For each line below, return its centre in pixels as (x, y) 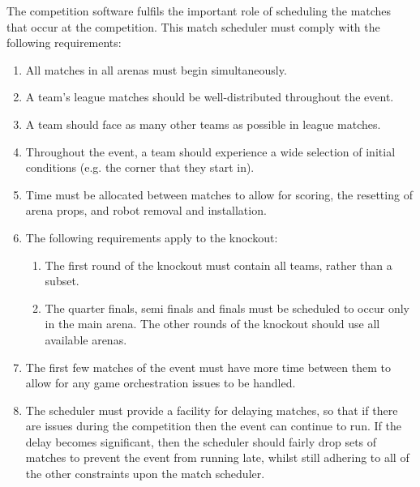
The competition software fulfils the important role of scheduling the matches (199, 11)
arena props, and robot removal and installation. (146, 210)
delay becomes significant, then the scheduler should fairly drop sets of (201, 441)
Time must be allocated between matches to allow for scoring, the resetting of (219, 194)
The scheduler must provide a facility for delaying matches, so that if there (212, 410)
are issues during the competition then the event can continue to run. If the (213, 426)
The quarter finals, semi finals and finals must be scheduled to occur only (227, 308)
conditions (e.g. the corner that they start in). (140, 167)
